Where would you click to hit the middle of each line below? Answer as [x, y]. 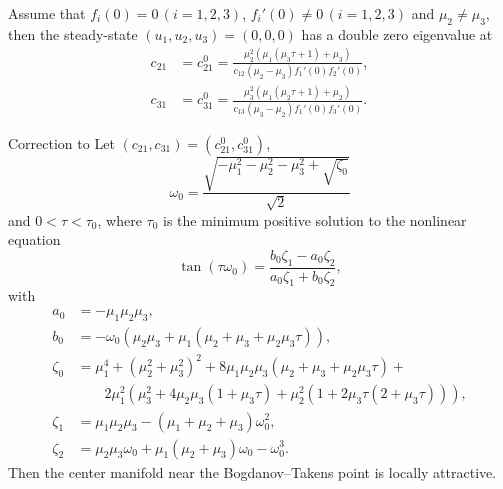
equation [34, 239]
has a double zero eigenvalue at [397, 33]
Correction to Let [61, 142]
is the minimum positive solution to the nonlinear [314, 219]
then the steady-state [73, 33]
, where [119, 219]
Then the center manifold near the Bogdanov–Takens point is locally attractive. [252, 471]
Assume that [47, 13]
